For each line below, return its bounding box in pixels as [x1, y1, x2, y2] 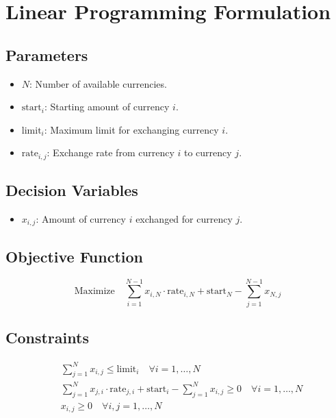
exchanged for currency [135, 212, 233, 226]
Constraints [5, 327, 89, 348]
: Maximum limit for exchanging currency [44, 122, 219, 136]
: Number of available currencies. [29, 76, 167, 90]
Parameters [5, 44, 88, 65]
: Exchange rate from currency [47, 145, 175, 160]
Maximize [74, 286, 115, 297]
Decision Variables [5, 180, 138, 201]
